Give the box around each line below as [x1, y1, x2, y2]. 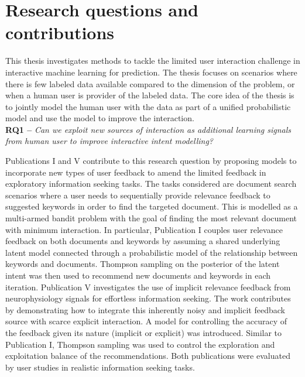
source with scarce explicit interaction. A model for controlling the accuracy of [5, 315, 287, 327]
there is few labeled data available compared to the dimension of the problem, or [5, 77, 295, 90]
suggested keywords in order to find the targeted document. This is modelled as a [5, 200, 298, 213]
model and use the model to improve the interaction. [5, 112, 194, 124]
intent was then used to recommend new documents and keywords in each [5, 269, 270, 281]
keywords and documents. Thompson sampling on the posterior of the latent [5, 258, 280, 270]
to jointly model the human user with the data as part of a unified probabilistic [5, 100, 291, 112]
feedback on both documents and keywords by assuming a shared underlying [5, 235, 280, 247]
